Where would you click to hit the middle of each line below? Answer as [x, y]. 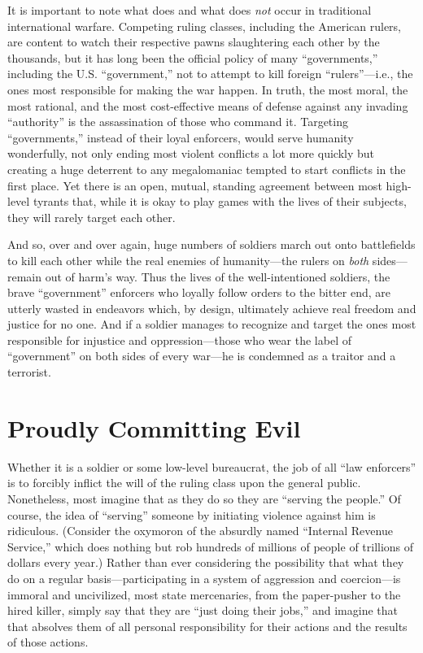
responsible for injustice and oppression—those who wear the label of [179, 340]
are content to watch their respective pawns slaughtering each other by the [194, 42]
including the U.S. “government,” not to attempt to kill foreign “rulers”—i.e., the [210, 74]
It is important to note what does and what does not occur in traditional [190, 10]
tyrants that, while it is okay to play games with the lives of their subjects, [220, 201]
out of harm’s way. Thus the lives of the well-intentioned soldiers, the [218, 276]
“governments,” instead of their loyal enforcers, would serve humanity [181, 137]
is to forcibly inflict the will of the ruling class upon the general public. [184, 483]
